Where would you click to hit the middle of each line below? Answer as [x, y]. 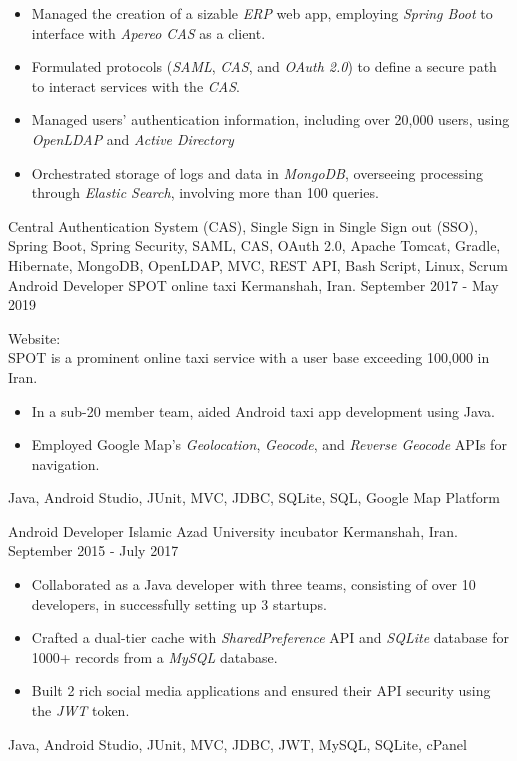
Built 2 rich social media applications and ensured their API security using [261, 690]
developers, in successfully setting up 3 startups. [179, 603]
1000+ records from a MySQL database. [154, 656]
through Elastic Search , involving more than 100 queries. [205, 192]
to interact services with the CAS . [135, 85]
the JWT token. [80, 710]
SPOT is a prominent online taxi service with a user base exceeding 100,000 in [249, 357]
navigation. [65, 463]
